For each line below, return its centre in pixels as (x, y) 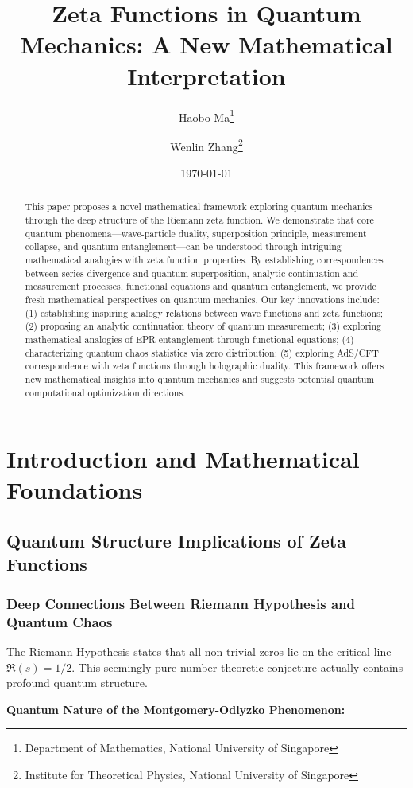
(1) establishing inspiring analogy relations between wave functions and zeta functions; (204, 312)
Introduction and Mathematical (183, 459)
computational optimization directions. (105, 392)
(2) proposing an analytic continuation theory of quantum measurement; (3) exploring (203, 326)
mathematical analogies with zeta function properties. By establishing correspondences (204, 260)
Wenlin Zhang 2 (206, 145)
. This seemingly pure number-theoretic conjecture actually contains (237, 667)
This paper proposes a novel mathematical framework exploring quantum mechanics (199, 207)
